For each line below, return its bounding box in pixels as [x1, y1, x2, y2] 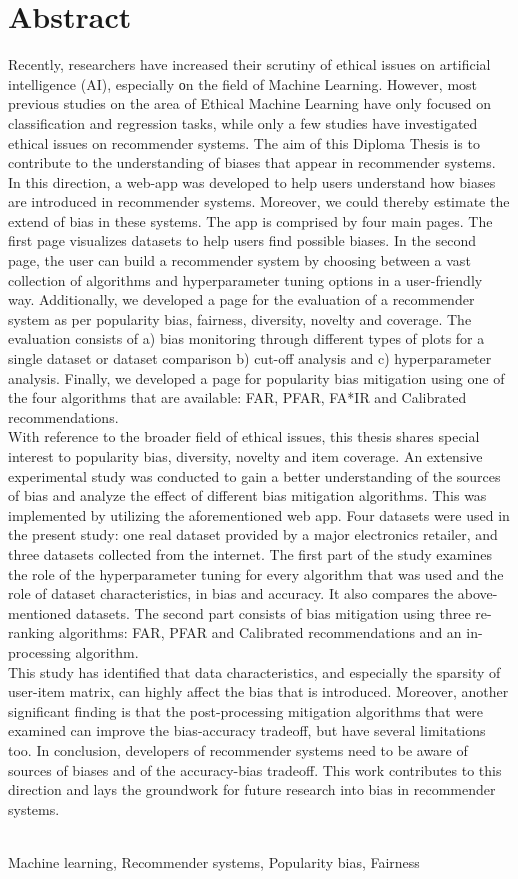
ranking [8, 622, 55, 643]
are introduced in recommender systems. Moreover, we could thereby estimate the [8, 191, 510, 212]
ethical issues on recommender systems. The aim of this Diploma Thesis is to [8, 132, 480, 153]
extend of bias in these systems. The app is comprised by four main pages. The [8, 210, 493, 231]
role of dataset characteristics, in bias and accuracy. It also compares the [8, 583, 454, 604]
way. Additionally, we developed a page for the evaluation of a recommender [8, 289, 475, 310]
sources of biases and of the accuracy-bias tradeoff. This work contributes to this [8, 759, 502, 780]
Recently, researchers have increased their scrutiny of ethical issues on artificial [8, 54, 491, 75]
